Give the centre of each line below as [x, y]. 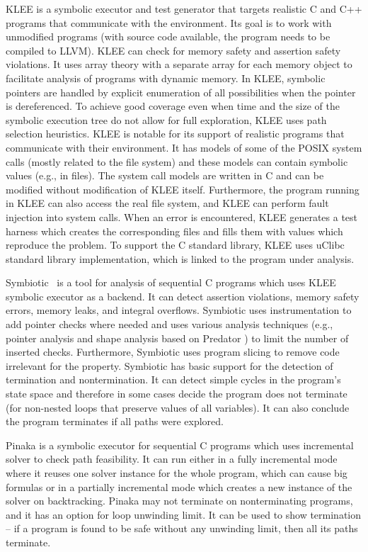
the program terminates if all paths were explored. [115, 421]
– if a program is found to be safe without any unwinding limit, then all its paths [182, 528]
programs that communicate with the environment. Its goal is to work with [169, 22]
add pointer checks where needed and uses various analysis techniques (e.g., [169, 324]
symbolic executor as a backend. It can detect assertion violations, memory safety [183, 296]
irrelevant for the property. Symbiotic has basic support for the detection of [169, 365]
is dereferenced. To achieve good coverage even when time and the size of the [173, 106]
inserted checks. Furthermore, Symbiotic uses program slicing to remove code [173, 352]
